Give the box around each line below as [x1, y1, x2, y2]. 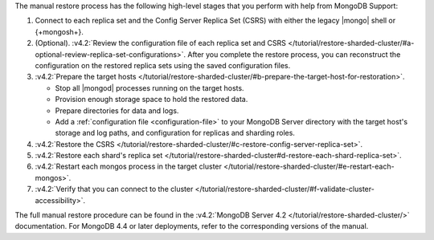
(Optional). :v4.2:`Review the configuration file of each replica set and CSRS [35, 39, 287, 48]
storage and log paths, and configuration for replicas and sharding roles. [55, 128, 295, 138]
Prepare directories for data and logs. [55, 105, 179, 116]
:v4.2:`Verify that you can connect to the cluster [35, 185, 194, 194]
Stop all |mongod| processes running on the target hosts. [55, 83, 244, 92]
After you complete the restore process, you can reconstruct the [187, 49, 401, 59]
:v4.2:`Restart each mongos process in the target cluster [35, 161, 223, 172]
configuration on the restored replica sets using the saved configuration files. [35, 60, 291, 70]
